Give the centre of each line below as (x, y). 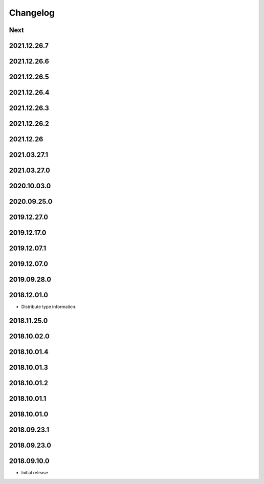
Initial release (35, 473)
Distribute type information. (49, 307)
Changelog (32, 13)
